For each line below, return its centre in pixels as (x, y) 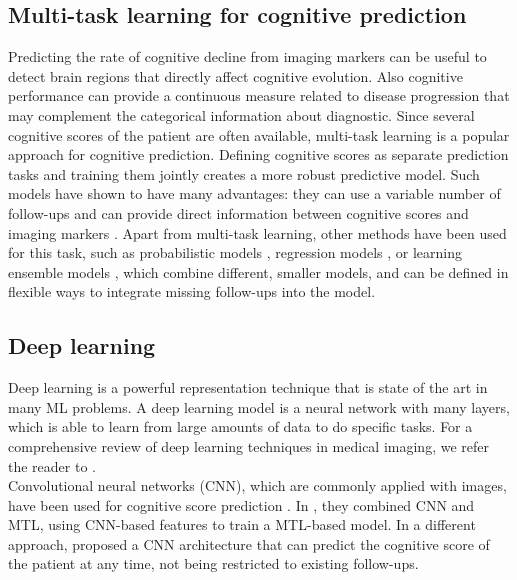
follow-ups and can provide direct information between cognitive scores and (238, 212)
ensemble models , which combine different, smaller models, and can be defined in (258, 271)
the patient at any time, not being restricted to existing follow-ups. (213, 563)
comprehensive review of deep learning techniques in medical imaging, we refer (248, 445)
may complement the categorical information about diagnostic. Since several (241, 114)
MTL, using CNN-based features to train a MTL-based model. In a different (242, 524)
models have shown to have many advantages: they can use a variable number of (254, 193)
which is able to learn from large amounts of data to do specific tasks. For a (240, 426)
